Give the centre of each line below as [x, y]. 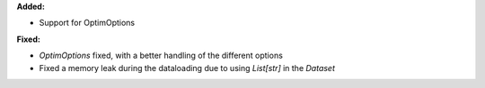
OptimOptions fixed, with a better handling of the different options [161, 56]
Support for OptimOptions [87, 23]
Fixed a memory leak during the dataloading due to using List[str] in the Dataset [187, 68]
